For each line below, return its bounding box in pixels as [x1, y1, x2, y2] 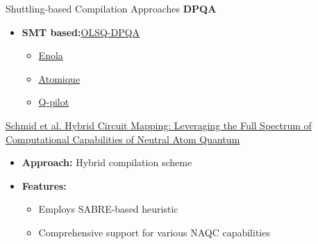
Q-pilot [38, 95, 69, 109]
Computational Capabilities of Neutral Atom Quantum [6, 131, 240, 146]
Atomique [38, 71, 81, 86]
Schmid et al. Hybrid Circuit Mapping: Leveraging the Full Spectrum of [6, 117, 312, 132]
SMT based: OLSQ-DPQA [22, 24, 140, 39]
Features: [22, 178, 67, 193]
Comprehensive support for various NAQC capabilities [38, 225, 270, 239]
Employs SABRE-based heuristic [38, 202, 178, 216]
